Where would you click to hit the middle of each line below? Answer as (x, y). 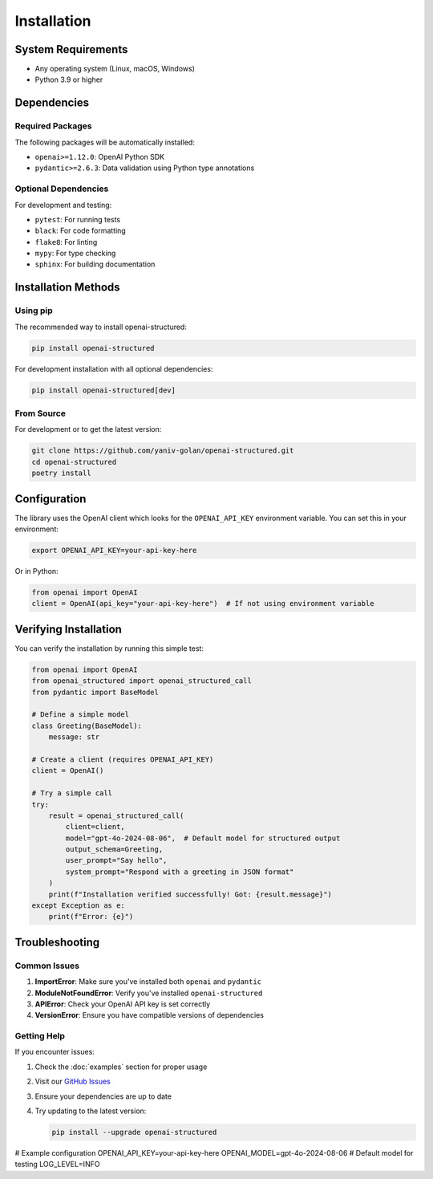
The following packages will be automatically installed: (105, 142)
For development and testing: (63, 205)
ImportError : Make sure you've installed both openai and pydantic (148, 982)
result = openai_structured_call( (116, 815)
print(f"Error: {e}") (91, 917)
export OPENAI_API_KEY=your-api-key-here (114, 550)
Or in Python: (37, 571)
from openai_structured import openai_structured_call (142, 681)
